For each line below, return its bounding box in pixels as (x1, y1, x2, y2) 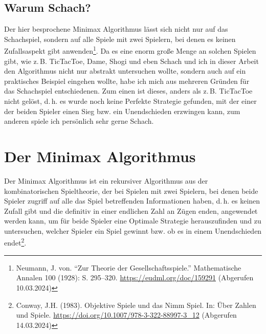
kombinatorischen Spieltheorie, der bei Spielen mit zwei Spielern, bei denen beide (4, 185, 258, 196)
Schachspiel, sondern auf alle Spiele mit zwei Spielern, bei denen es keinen (4, 33, 236, 44)
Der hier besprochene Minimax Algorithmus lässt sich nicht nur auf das (4, 24, 228, 34)
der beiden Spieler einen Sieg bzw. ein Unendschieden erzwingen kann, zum (4, 105, 240, 116)
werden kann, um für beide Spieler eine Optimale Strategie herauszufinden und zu (4, 215, 261, 226)
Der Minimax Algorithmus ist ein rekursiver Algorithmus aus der (4, 175, 208, 186)
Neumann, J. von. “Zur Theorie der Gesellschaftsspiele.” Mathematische (16, 262, 241, 273)
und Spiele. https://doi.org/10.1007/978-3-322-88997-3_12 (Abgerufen (16, 309, 237, 320)
